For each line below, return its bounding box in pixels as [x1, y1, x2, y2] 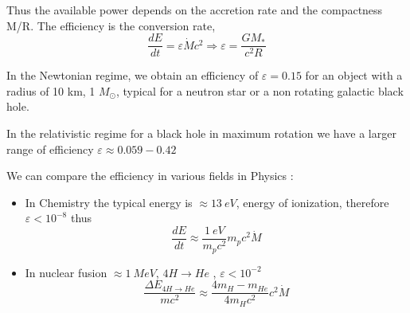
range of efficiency [6, 140, 94, 157]
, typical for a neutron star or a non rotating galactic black [116, 82, 404, 99]
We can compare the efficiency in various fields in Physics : [6, 167, 294, 184]
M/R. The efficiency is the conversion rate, [6, 17, 216, 33]
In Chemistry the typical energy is [25, 194, 193, 210]
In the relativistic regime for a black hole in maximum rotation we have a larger [6, 125, 396, 142]
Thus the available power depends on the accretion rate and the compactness [6, 2, 383, 18]
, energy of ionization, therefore [236, 194, 389, 210]
